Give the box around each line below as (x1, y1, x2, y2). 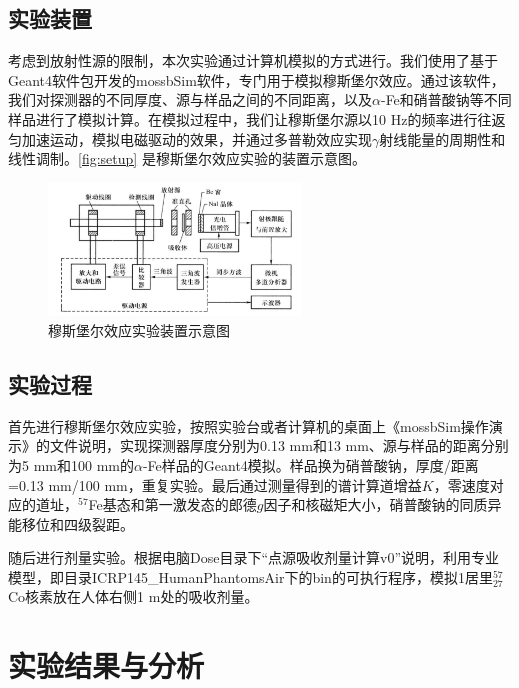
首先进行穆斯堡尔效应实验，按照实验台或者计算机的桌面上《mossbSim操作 (8, 415, 489, 436)
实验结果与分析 (8, 645, 205, 686)
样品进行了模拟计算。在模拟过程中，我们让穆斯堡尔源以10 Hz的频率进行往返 (8, 108, 506, 129)
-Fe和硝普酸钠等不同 (380, 89, 512, 110)
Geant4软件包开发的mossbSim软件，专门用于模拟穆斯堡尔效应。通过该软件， (8, 69, 505, 90)
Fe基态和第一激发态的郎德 (88, 494, 257, 515)
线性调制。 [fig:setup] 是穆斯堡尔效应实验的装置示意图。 (8, 148, 366, 169)
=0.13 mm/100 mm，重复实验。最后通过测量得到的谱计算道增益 (8, 474, 422, 495)
